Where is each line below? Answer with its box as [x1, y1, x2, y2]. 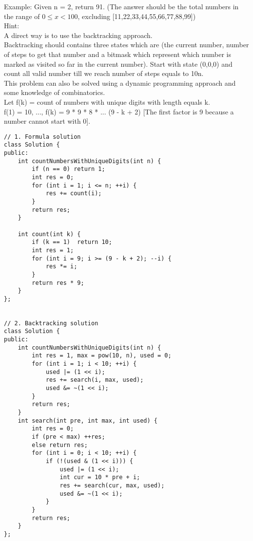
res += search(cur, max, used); [59, 482, 165, 489]
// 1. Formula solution [4, 133, 81, 140]
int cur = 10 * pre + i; [59, 474, 140, 481]
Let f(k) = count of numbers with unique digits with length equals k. [4, 96, 210, 107]
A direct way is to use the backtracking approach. [4, 30, 153, 40]
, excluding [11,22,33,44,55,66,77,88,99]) [78, 11, 196, 21]
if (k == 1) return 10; [32, 239, 112, 246]
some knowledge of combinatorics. [4, 87, 105, 97]
